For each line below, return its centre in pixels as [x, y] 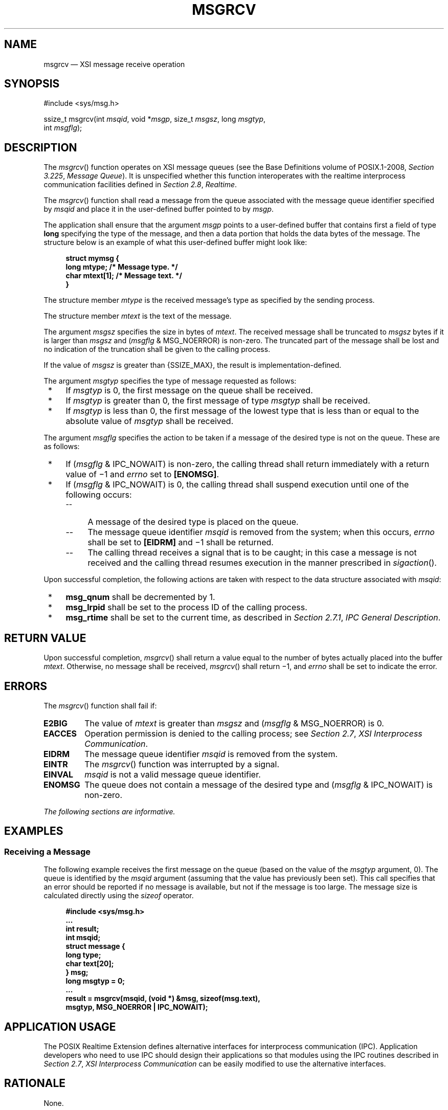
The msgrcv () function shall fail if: [100, 705]
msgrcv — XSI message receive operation [114, 64]
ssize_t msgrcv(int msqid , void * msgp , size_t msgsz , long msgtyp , [155, 119]
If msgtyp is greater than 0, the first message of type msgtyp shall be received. [218, 401]
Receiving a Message [47, 851]
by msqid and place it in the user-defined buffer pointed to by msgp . [159, 209]
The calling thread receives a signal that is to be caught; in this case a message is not [252, 553]
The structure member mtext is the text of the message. [138, 316]
